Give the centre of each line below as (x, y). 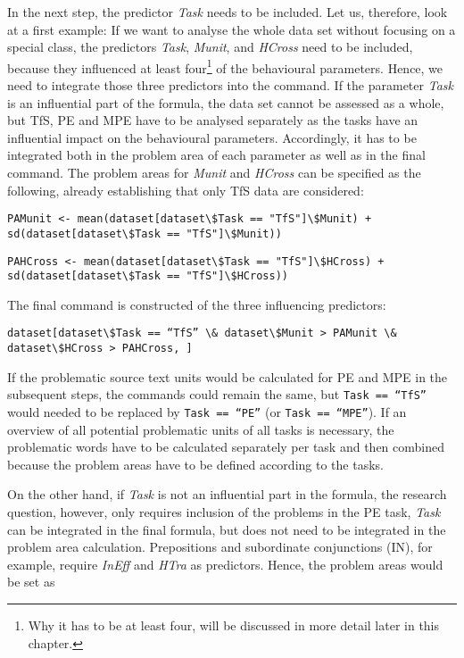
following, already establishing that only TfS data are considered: (186, 190)
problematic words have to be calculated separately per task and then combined (226, 447)
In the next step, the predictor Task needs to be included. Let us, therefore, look (228, 12)
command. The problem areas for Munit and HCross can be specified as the (214, 172)
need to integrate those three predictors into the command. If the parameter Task (230, 85)
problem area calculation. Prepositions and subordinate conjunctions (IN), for (220, 547)
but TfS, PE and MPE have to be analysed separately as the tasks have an (213, 120)
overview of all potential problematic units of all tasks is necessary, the (201, 429)
